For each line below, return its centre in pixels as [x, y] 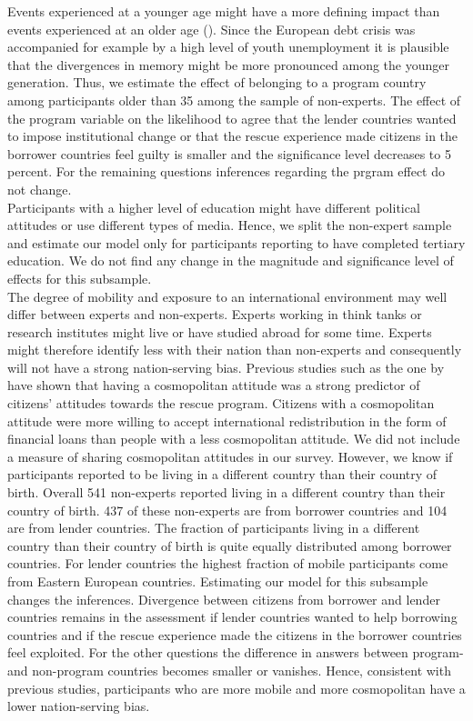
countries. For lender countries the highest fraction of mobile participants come [228, 563]
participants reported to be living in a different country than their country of [222, 474]
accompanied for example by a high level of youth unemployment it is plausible [228, 47]
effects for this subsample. [80, 278]
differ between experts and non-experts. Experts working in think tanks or [215, 314]
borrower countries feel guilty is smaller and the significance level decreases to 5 [229, 153]
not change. [40, 189]
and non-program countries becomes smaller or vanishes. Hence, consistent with [229, 670]
